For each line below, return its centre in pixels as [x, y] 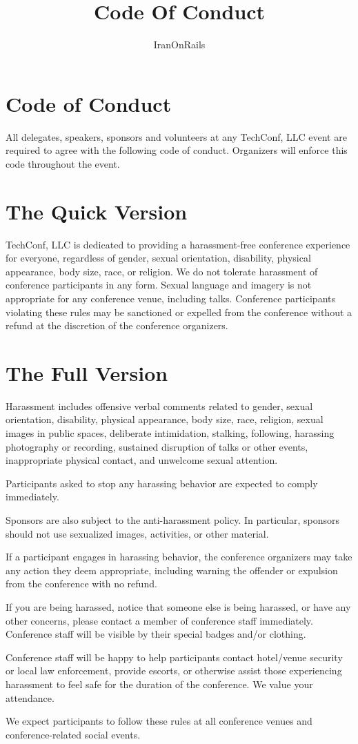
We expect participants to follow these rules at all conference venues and [159, 721]
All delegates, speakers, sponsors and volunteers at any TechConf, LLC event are [176, 136]
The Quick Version [97, 211]
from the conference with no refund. [81, 584]
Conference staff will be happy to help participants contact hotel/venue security [174, 657]
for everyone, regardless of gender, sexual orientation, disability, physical [158, 258]
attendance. [30, 697]
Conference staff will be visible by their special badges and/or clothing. [156, 634]
